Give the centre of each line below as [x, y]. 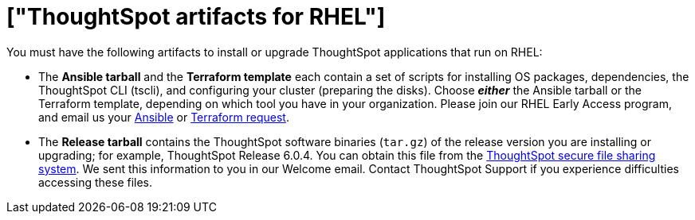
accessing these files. [96, 182]
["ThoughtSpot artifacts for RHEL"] [196, 17]
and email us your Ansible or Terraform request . [164, 117]
